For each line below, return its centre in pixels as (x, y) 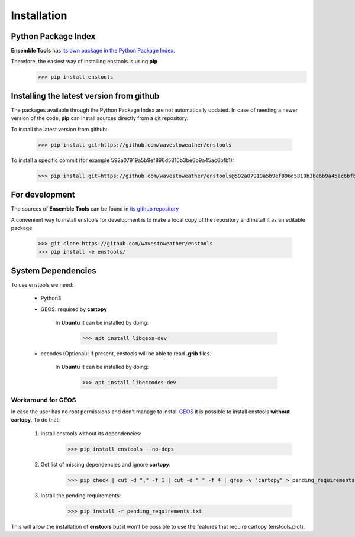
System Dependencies (54, 271)
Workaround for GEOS (43, 400)
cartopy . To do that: (35, 420)
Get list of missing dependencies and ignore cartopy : (106, 464)
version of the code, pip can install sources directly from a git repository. (100, 118)
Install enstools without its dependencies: (91, 433)
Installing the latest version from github (85, 96)
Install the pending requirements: (81, 495)
